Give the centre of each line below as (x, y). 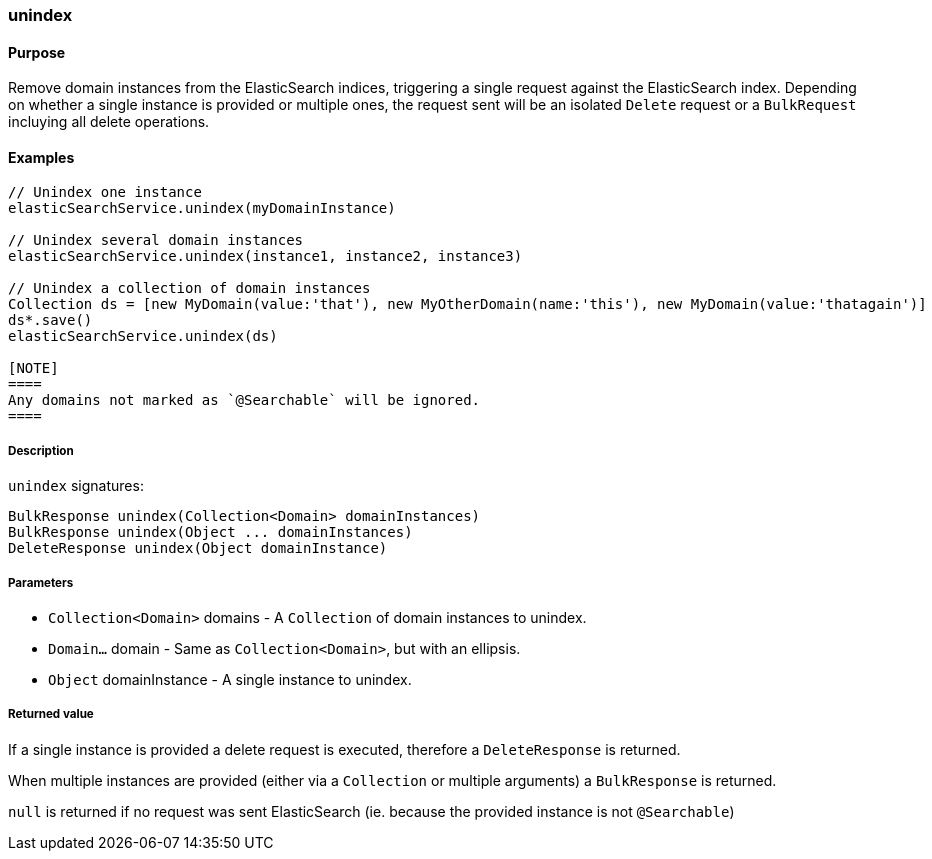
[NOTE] (33, 368)
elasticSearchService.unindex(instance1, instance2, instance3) (265, 256)
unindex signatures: (76, 486)
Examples (41, 157)
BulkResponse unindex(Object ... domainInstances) (210, 532)
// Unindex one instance (105, 192)
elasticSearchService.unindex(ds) (143, 336)
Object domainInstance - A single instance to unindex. (230, 679)
